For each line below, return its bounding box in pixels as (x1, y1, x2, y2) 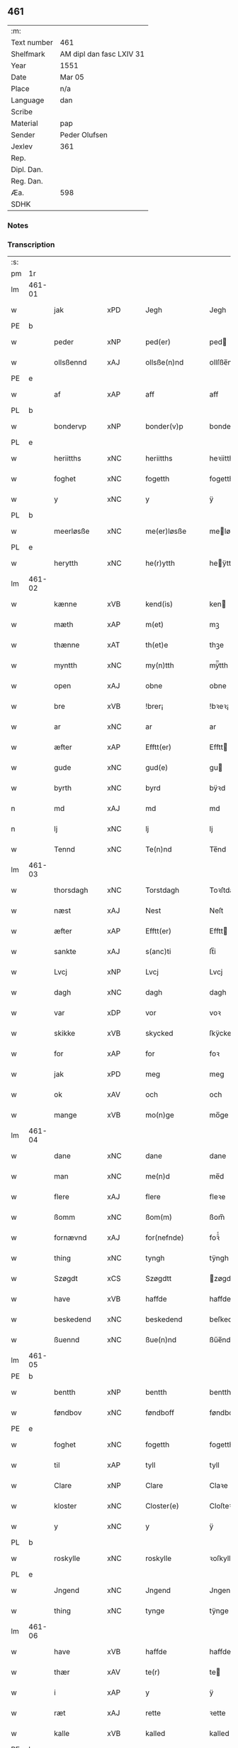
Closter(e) (144, 1501, 179, 1511)
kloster (54, 1501, 77, 1511)
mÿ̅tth (209, 660, 229, 670)
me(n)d (144, 1171, 170, 1181)
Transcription (7, 240, 55, 250)
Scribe (11, 107, 33, 117)
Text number (11, 37, 53, 47)
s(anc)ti (144, 947, 171, 957)
